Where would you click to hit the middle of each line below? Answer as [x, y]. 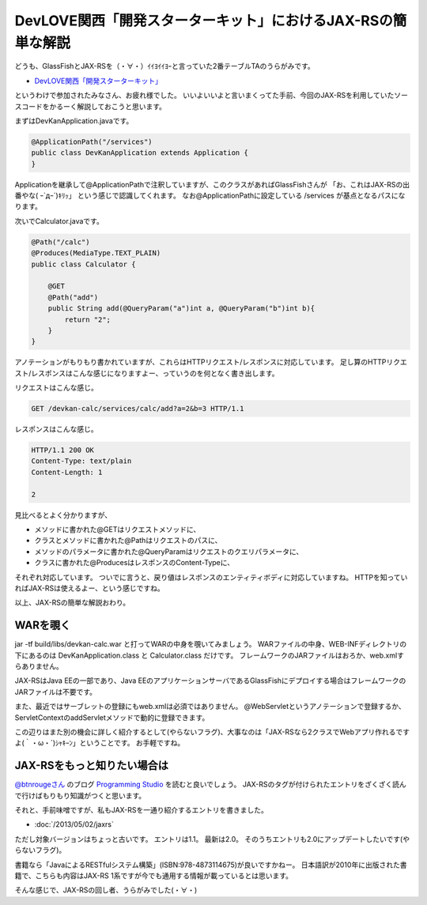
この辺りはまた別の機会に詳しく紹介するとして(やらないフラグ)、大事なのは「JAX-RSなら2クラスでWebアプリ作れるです [212, 732]
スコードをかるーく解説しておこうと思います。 [90, 106]
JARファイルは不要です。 [55, 692]
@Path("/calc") [60, 242]
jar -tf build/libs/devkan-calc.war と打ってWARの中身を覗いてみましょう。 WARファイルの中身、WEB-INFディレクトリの [211, 644]
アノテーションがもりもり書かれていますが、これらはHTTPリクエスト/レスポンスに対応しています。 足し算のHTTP [200, 362]
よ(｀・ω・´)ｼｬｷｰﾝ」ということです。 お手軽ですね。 [100, 743]
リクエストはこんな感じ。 [56, 388]
